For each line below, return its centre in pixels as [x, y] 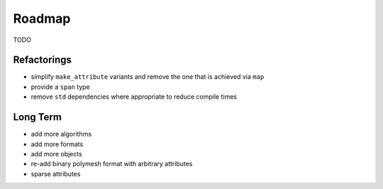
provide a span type [60, 87]
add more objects [57, 153]
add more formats [57, 144]
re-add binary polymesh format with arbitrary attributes [112, 164]
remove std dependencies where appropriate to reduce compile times [134, 97]
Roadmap [42, 18]
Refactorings [43, 60]
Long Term [37, 117]
